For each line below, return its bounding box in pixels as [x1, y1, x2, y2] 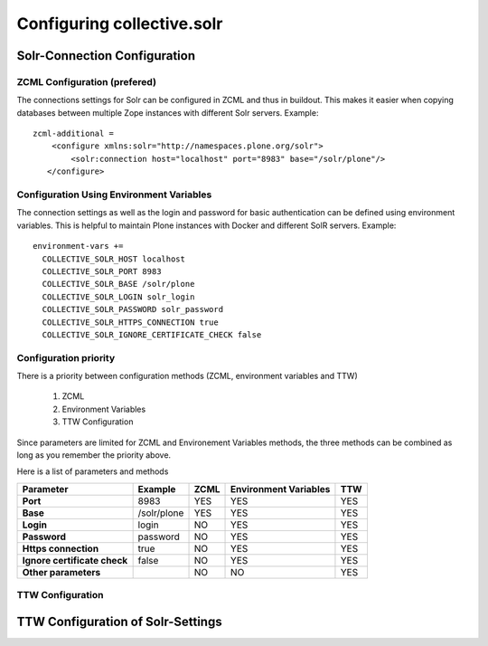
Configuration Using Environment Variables [16, 188, 212, 201]
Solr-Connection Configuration [16, 48, 196, 63]
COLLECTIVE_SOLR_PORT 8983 [42, 266, 162, 276]
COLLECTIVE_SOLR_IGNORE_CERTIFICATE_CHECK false [42, 329, 262, 339]
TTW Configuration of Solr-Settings [16, 613, 222, 629]
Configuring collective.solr [16, 14, 223, 33]
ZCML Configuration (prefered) [16, 75, 157, 88]
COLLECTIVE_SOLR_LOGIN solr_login [42, 291, 195, 302]
